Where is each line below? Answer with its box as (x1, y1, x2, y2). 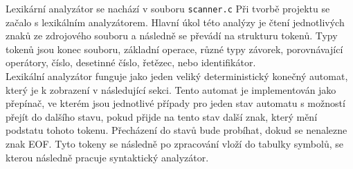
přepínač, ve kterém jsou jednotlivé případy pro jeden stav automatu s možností (6, 96, 345, 110)
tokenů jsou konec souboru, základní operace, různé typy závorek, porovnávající (6, 41, 343, 56)
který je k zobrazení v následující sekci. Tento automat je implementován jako (6, 82, 336, 97)
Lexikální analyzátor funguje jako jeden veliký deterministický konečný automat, (6, 69, 348, 83)
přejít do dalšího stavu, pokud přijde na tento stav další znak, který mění (6, 109, 318, 123)
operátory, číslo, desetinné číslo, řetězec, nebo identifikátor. (6, 55, 256, 70)
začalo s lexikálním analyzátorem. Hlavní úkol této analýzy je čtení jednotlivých (6, 14, 345, 29)
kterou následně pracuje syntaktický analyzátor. (6, 150, 209, 164)
